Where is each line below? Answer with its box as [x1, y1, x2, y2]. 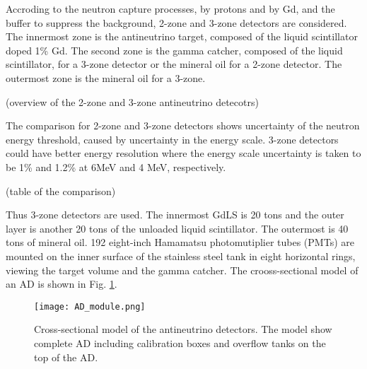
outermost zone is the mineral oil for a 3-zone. [6, 70, 206, 85]
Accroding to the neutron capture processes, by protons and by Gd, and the [6, 1, 335, 16]
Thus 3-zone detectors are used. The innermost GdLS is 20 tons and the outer [6, 207, 344, 222]
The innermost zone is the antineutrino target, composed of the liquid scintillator [6, 29, 358, 44]
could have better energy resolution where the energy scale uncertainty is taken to [6, 146, 361, 160]
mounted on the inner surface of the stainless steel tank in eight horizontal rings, [6, 248, 356, 263]
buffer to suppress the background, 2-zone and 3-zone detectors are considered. [6, 15, 347, 30]
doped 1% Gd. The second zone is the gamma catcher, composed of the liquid [6, 42, 343, 57]
